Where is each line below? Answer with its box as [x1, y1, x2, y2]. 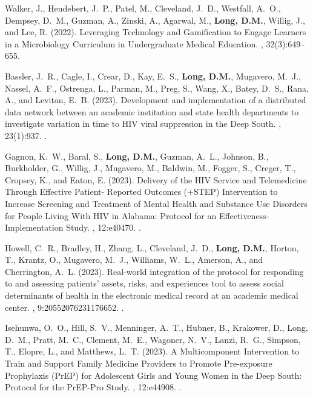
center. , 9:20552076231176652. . [5, 300, 124, 313]
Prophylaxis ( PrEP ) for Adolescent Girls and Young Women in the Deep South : [5, 368, 302, 381]
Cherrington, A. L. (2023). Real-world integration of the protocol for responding [5, 265, 304, 277]
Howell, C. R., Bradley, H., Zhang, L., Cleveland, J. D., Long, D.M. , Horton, [5, 241, 299, 254]
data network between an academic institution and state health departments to [5, 105, 299, 118]
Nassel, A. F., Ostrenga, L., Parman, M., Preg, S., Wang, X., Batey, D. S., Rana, [5, 81, 309, 94]
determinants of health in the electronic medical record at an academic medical [5, 289, 298, 302]
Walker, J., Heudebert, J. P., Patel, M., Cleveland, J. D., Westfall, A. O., [5, 2, 281, 14]
